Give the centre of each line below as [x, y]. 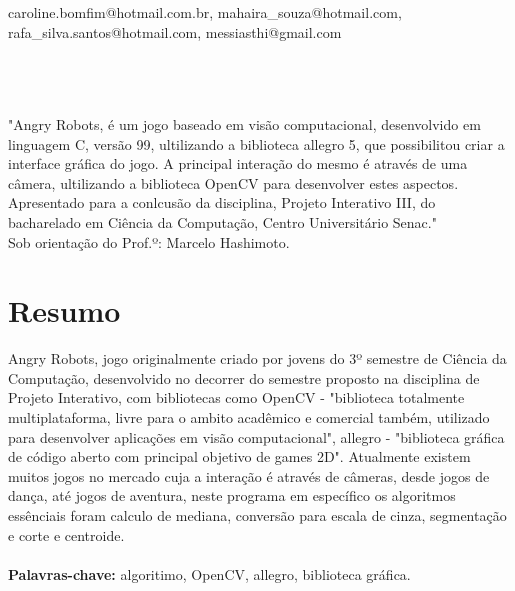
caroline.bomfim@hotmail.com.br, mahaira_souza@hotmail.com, [205, 12]
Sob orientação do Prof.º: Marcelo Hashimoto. [149, 241]
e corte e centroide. [66, 534]
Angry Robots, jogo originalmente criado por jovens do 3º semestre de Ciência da [257, 358]
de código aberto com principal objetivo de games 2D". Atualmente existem [239, 456]
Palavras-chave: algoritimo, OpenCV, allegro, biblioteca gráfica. [209, 573]
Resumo [64, 310]
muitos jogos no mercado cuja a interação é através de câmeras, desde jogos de [249, 475]
